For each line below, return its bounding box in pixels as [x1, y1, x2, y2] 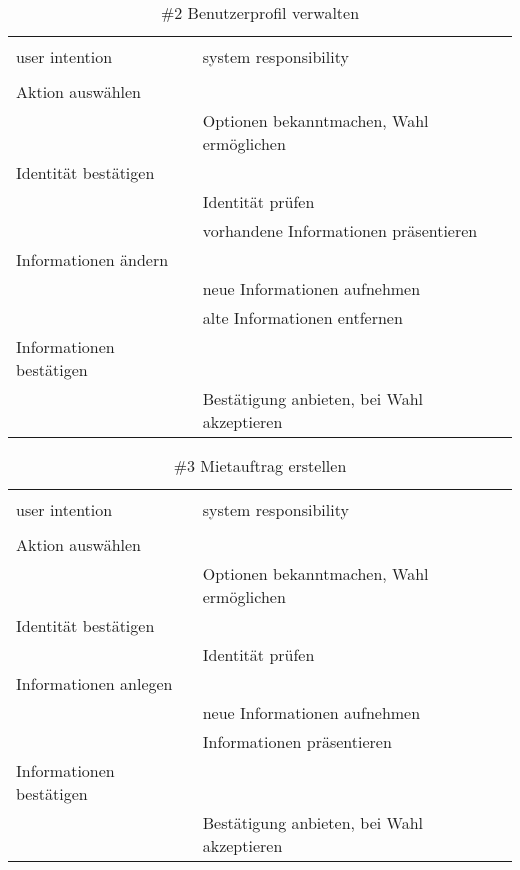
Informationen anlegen [16, 672, 173, 695]
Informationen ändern [16, 248, 169, 271]
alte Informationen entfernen [202, 306, 403, 329]
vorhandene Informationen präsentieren [202, 219, 478, 242]
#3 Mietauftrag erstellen [173, 454, 347, 477]
